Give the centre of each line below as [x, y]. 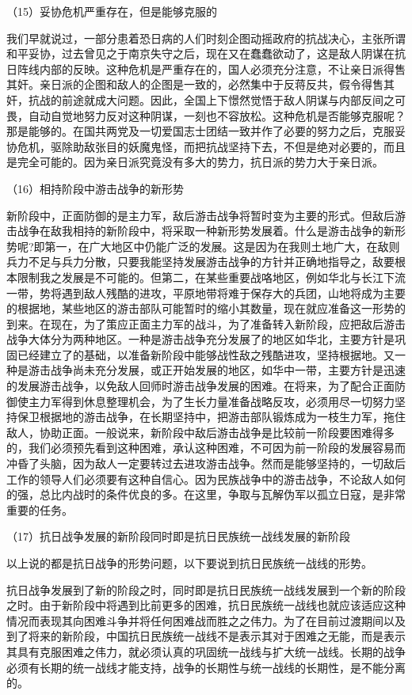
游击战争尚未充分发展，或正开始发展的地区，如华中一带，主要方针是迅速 [217, 370]
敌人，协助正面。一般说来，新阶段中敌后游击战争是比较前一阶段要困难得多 [200, 432]
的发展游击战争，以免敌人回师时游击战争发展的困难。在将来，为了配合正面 [200, 386]
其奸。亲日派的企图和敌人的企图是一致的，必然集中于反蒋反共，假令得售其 [200, 84]
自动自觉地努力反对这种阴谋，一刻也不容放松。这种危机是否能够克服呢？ [217, 115]
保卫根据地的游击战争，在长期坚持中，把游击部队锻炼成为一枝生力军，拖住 [211, 417]
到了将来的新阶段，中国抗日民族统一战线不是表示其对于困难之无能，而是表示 [206, 636]
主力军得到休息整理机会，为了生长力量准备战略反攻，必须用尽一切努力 [211, 401]
